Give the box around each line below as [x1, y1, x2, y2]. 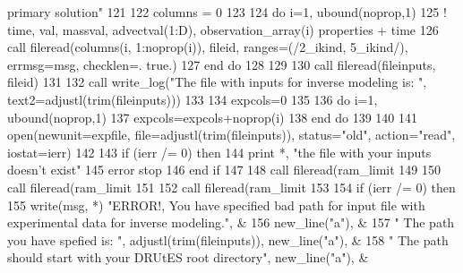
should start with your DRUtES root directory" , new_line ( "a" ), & [7, 248, 369, 267]
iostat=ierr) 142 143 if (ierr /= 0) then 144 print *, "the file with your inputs [7, 142, 432, 161]
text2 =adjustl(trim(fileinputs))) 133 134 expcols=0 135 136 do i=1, [7, 90, 378, 108]
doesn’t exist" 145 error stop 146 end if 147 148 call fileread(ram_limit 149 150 [7, 160, 442, 179]
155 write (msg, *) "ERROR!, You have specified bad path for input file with [7, 195, 425, 214]
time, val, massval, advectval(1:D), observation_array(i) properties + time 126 [7, 20, 439, 38]
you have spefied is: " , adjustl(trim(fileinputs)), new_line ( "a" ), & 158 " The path [7, 230, 449, 249]
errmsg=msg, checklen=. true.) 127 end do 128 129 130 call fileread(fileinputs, [7, 55, 436, 73]
